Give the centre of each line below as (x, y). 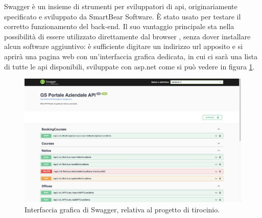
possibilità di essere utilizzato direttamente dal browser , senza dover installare (127, 36)
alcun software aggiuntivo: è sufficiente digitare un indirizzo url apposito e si (124, 46)
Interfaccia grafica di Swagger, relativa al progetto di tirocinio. (122, 209)
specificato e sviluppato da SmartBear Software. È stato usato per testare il (123, 16)
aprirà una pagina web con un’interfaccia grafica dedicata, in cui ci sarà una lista (131, 56)
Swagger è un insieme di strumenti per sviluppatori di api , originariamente (121, 6)
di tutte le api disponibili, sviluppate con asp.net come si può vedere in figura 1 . (129, 66)
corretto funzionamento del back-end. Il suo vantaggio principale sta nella (119, 26)
